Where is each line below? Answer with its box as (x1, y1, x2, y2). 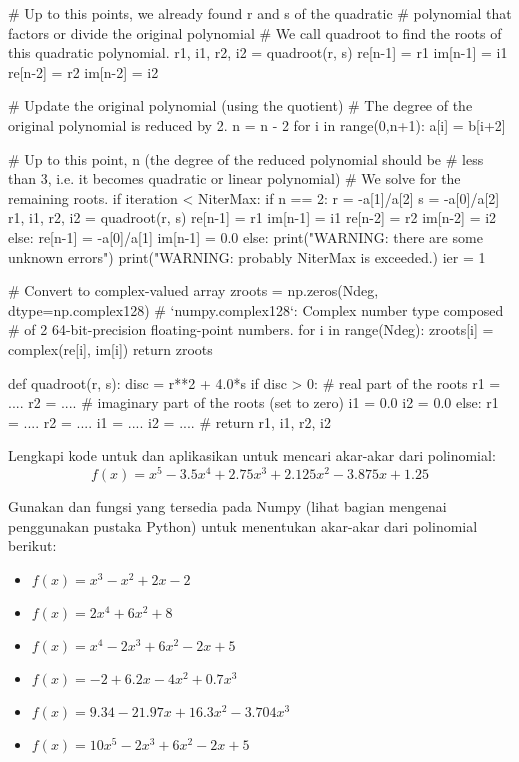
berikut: (8, 535, 57, 556)
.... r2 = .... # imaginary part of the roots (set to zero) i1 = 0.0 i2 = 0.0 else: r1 (8, 392, 499, 413)
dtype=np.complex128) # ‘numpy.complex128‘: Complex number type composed (8, 299, 504, 320)
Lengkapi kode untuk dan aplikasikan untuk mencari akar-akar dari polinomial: (8, 445, 496, 466)
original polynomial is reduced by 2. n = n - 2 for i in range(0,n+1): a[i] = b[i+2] (8, 114, 506, 135)
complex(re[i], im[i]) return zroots (8, 338, 213, 359)
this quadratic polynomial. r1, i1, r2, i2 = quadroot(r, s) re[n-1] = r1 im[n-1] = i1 (8, 42, 508, 63)
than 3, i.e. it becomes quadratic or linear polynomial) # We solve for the (8, 168, 461, 189)
